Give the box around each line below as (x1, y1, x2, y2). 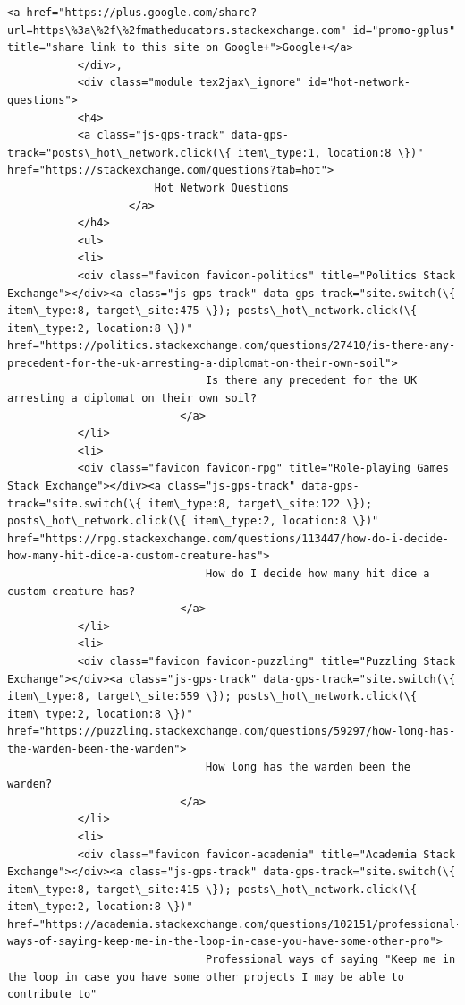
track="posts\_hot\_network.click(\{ (7, 146, 232, 159)
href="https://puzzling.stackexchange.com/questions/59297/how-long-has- (7, 725, 456, 738)
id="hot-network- (308, 76, 411, 89)
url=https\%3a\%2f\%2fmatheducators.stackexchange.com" (7, 23, 347, 37)
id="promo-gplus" (352, 23, 456, 37)
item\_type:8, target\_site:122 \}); (148, 497, 373, 510)
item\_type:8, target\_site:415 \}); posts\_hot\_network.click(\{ (7, 882, 418, 896)
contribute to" (7, 988, 97, 1001)
